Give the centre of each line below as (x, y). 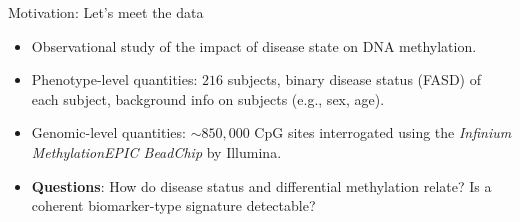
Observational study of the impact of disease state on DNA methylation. (254, 45)
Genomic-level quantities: (108, 132)
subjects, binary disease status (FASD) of (354, 79)
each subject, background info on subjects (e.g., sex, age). (208, 98)
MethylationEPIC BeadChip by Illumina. (156, 151)
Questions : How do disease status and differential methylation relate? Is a (261, 185)
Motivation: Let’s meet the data (106, 12)
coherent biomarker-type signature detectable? (173, 205)
